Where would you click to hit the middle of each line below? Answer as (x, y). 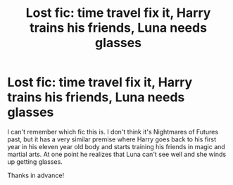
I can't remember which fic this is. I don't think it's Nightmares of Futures (113, 132)
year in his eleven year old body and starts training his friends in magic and (116, 146)
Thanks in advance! (36, 175)
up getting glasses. (35, 161)
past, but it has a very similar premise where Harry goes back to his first (112, 139)
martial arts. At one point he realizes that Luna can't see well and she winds (117, 154)
